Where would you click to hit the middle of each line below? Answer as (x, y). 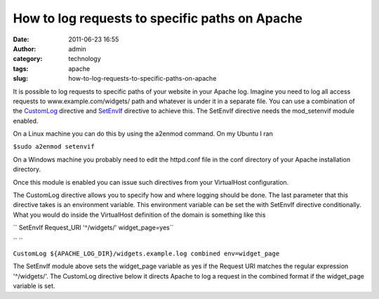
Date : (21, 39)
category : (28, 59)
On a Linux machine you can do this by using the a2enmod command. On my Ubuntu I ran (143, 134)
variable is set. (34, 286)
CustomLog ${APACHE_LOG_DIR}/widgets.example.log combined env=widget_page (146, 253)
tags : (21, 68)
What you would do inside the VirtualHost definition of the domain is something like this (139, 215)
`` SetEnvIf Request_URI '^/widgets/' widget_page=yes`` (93, 227)
